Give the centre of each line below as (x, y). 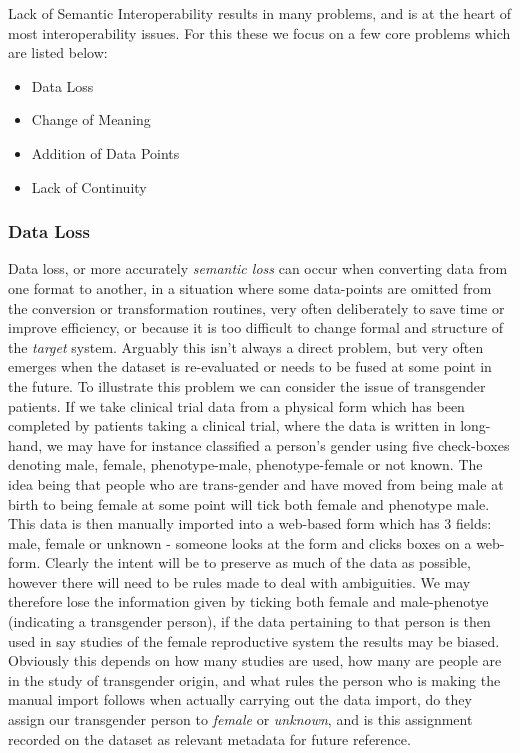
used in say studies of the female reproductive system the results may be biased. (254, 640)
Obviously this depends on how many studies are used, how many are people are (255, 660)
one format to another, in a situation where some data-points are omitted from (250, 287)
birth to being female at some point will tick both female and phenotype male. (249, 503)
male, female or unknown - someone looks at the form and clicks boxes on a (240, 542)
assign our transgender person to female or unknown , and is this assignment (240, 719)
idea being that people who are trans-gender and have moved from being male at (256, 483)
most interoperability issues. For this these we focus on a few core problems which (259, 32)
